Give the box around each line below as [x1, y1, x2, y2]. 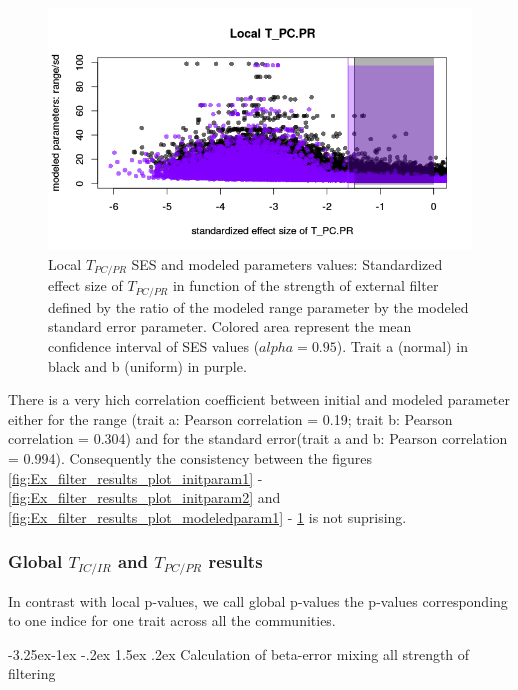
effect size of [48, 275, 123, 296]
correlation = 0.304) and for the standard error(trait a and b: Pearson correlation [8, 428, 508, 449]
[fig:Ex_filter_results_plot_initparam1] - [8, 467, 263, 488]
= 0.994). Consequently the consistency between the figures [8, 447, 372, 468]
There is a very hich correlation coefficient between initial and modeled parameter [8, 389, 510, 410]
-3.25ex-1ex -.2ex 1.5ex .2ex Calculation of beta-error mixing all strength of [8, 643, 470, 664]
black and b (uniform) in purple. [48, 355, 247, 376]
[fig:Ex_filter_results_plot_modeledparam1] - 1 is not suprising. [8, 506, 407, 527]
